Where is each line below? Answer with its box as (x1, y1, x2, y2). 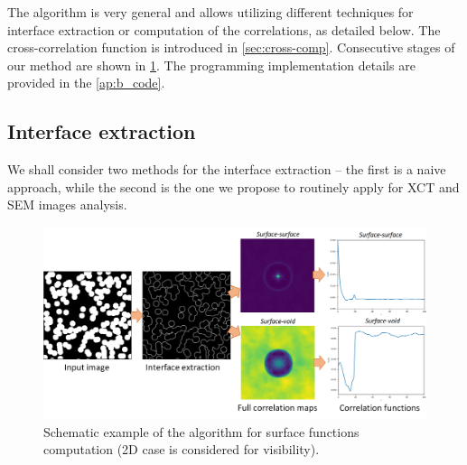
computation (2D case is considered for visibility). (43, 440, 320, 459)
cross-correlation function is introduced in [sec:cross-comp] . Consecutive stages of (7, 38, 455, 57)
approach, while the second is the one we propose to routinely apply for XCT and (7, 177, 460, 196)
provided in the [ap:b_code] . (7, 73, 165, 92)
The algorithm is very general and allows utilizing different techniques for (7, 3, 414, 21)
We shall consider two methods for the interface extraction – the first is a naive (7, 160, 446, 179)
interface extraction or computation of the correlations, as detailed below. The (7, 20, 441, 39)
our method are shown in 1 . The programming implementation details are (7, 55, 416, 74)
